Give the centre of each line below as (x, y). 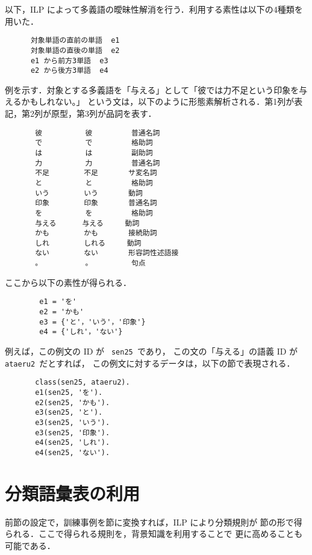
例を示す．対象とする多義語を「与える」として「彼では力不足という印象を (152, 89)
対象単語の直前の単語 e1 (75, 41)
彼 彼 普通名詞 (98, 133)
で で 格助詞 (94, 143)
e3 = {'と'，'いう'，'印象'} (92, 322)
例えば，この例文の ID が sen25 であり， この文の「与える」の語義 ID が (151, 351)
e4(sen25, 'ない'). (73, 452)
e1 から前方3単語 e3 (69, 60)
